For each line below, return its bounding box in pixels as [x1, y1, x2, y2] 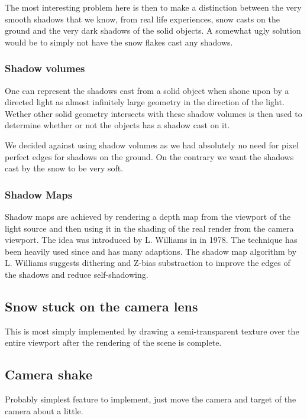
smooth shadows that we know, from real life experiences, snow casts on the [5, 12, 280, 25]
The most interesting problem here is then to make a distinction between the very [5, 1, 302, 13]
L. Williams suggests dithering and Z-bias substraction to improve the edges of [5, 256, 290, 269]
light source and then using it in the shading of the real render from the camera [5, 222, 294, 234]
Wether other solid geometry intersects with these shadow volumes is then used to [5, 107, 302, 119]
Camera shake [5, 365, 92, 384]
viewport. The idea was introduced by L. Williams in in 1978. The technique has [5, 233, 298, 246]
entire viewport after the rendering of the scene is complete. [5, 336, 222, 349]
